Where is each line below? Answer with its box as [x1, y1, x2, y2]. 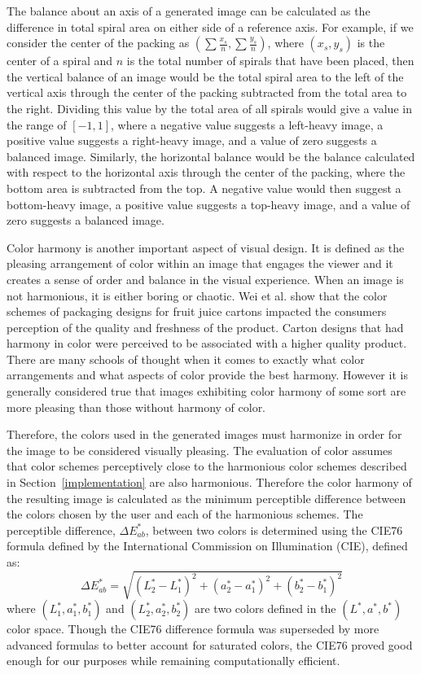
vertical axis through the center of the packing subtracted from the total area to [7, 84, 407, 101]
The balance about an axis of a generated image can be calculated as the [7, 2, 371, 19]
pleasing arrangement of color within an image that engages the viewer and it [7, 255, 393, 272]
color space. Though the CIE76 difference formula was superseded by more [7, 620, 379, 637]
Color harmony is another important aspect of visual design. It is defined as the [7, 239, 405, 256]
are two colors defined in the [194, 600, 336, 617]
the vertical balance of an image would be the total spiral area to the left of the [7, 68, 404, 85]
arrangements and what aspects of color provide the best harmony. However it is [7, 366, 408, 383]
